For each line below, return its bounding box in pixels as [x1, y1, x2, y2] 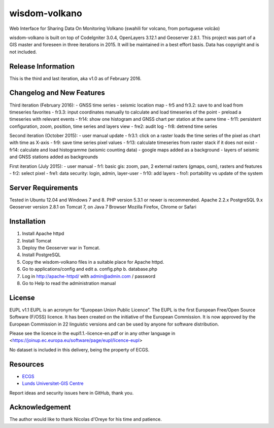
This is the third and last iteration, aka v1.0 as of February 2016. [9, 75, 142, 81]
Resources [9, 360, 44, 369]
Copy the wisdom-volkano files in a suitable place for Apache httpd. [22, 259, 164, 265]
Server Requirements [9, 183, 79, 192]
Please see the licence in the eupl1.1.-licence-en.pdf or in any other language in [9, 330, 176, 337]
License [9, 293, 35, 302]
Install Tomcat [22, 237, 52, 243]
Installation [9, 217, 46, 226]
